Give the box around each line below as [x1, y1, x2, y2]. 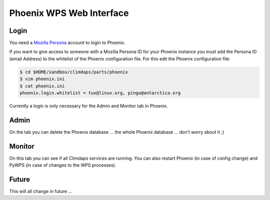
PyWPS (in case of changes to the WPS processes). [9, 162, 116, 168]
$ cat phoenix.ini [19, 83, 65, 89]
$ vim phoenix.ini [19, 76, 65, 82]
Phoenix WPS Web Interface [9, 7, 129, 18]
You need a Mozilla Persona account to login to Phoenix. [9, 40, 125, 46]
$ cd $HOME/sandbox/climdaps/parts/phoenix [19, 69, 128, 75]
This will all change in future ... [9, 189, 72, 195]
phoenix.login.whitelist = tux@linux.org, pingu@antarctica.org [19, 90, 181, 96]
